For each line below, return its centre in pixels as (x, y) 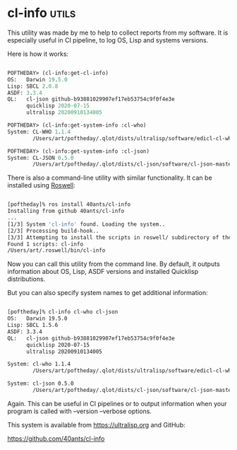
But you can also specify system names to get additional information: (108, 293)
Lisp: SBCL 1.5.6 (33, 325)
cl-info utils (42, 13)
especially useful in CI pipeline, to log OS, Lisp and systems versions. (108, 40)
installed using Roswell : (41, 185)
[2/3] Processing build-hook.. (53, 231)
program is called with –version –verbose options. (79, 411)
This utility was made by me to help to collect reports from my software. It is (118, 33)
